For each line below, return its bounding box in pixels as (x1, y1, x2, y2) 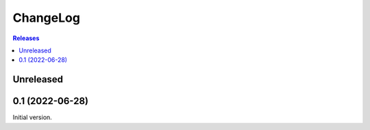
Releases (12, 34, 40, 42)
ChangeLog (12, 10, 80, 25)
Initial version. (12, 113, 53, 122)
